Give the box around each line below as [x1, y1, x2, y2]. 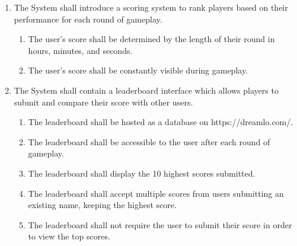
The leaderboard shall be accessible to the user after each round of [28, 135, 270, 148]
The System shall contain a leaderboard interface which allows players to [14, 84, 279, 96]
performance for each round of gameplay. [14, 12, 162, 25]
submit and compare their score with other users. [14, 95, 193, 108]
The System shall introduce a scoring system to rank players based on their [14, 1, 288, 13]
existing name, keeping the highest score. [28, 199, 177, 211]
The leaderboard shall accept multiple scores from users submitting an [28, 187, 284, 199]
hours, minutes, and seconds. [28, 44, 133, 56]
